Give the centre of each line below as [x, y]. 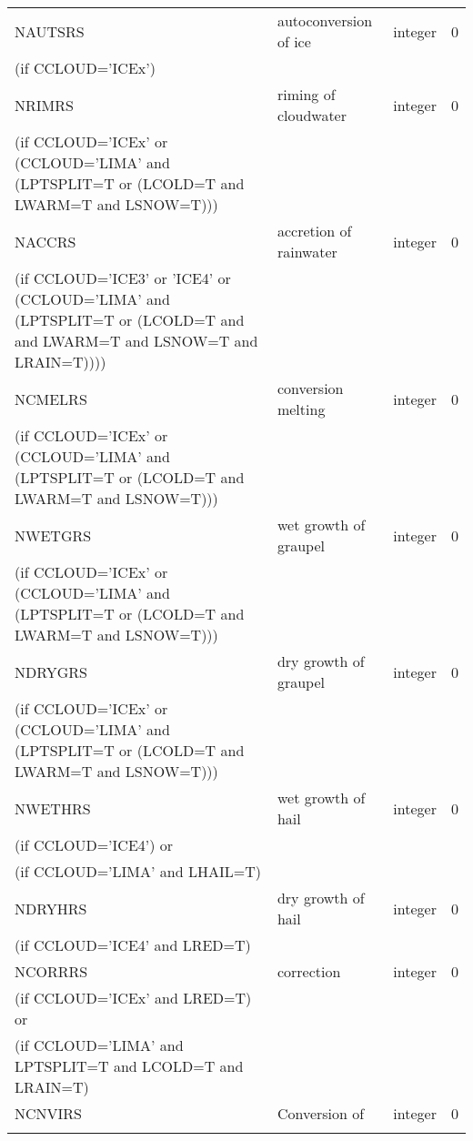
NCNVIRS [49, 1113]
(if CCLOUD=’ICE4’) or [94, 845]
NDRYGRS [51, 671]
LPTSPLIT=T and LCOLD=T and [129, 1066]
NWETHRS [53, 808]
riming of [306, 94]
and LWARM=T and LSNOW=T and [136, 341]
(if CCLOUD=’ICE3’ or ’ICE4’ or [123, 278]
